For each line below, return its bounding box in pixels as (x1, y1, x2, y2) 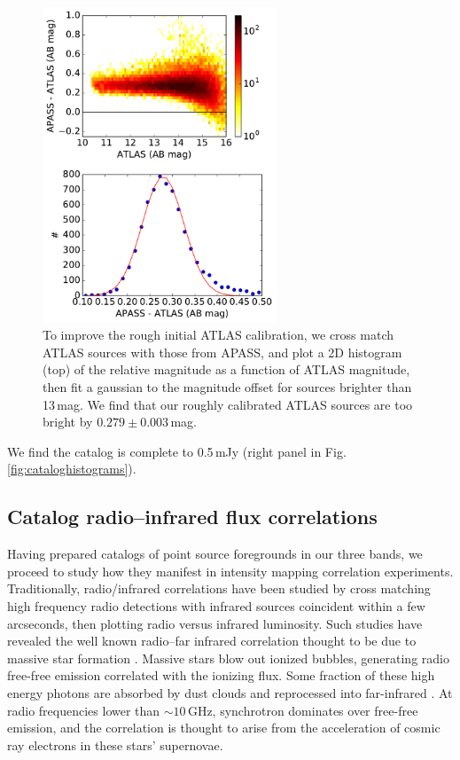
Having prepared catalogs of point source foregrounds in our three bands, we (7, 545, 423, 563)
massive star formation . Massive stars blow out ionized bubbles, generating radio (7, 648, 449, 667)
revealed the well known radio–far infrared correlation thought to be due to (7, 631, 417, 650)
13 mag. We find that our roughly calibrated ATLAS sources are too (43, 395, 413, 413)
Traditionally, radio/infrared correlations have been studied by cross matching (7, 579, 431, 598)
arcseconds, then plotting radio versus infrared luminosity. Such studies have (7, 614, 423, 632)
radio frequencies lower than (7, 701, 160, 719)
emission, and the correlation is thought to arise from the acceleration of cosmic (7, 718, 441, 737)
